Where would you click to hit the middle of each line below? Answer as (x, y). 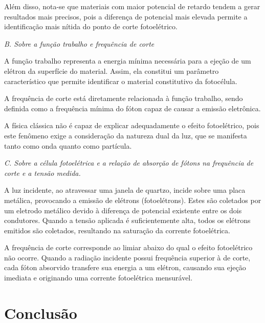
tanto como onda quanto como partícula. (68, 145)
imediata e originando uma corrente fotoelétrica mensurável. (98, 278)
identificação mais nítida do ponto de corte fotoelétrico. (91, 26)
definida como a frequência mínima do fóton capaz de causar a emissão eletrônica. (132, 108)
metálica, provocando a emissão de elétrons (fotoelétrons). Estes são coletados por (133, 200)
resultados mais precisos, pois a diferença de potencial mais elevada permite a (126, 16)
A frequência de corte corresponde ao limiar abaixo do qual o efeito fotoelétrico (128, 247)
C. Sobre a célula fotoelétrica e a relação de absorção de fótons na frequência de (129, 163)
